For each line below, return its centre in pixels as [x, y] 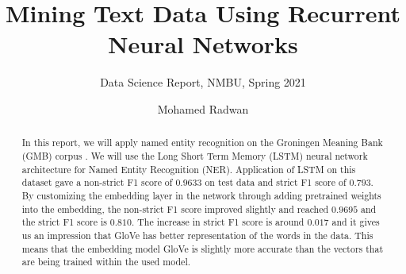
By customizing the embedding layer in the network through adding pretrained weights [201, 195]
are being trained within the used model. [106, 262]
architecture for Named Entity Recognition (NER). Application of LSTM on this [189, 169]
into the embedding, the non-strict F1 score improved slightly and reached [175, 208]
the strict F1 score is [64, 222]
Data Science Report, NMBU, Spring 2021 [203, 82]
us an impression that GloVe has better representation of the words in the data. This [197, 235]
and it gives [356, 222]
